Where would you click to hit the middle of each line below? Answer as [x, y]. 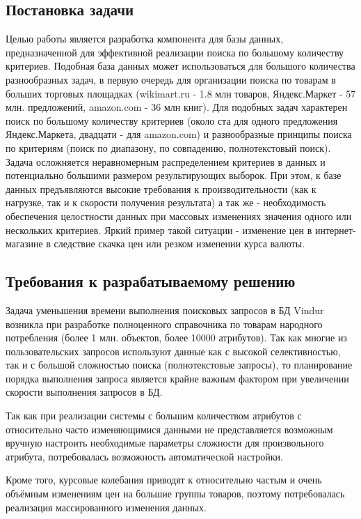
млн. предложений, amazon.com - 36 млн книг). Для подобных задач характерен [177, 107]
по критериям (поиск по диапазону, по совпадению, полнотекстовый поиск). [168, 147]
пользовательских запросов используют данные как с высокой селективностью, [173, 351]
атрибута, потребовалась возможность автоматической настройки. [145, 456]
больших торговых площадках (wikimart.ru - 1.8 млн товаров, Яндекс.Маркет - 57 [181, 93]
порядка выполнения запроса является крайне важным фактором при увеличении [177, 378]
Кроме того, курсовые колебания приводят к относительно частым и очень [164, 480]
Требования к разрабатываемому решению [151, 281]
